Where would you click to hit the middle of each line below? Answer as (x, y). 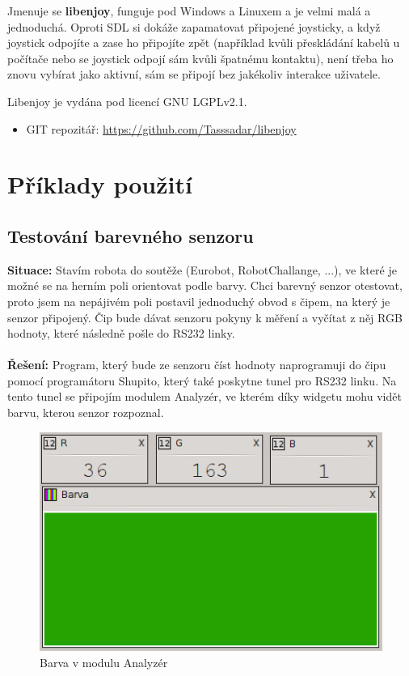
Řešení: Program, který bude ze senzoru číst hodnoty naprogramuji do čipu (197, 365)
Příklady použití (100, 184)
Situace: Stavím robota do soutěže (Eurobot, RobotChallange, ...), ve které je (202, 269)
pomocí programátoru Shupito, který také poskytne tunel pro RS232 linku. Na (202, 380)
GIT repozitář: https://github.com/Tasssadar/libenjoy (161, 128)
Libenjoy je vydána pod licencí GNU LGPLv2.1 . (127, 101)
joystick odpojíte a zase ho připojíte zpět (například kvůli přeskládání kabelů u (204, 43)
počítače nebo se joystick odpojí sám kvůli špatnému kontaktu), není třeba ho (200, 58)
